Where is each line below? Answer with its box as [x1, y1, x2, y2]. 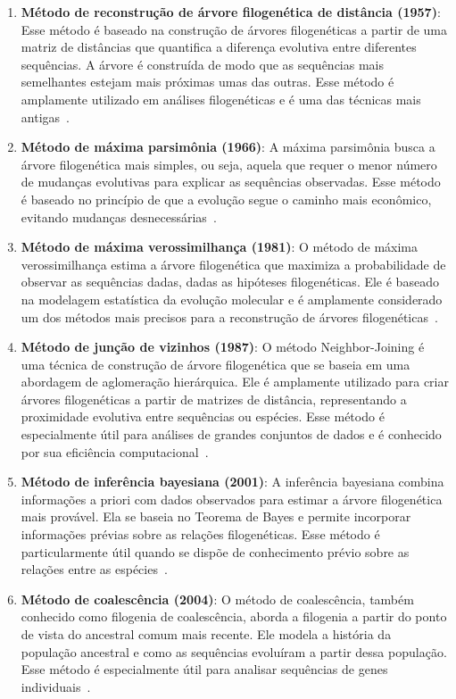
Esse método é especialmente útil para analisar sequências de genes [21, 660, 388, 678]
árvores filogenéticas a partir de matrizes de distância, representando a [21, 389, 407, 408]
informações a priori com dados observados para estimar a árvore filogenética [21, 489, 443, 508]
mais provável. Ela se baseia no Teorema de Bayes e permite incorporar [21, 507, 411, 526]
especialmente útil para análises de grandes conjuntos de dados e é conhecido [21, 425, 442, 444]
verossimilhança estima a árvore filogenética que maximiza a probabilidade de [21, 254, 446, 273]
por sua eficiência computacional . [21, 442, 209, 461]
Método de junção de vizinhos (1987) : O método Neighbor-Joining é [21, 337, 425, 356]
